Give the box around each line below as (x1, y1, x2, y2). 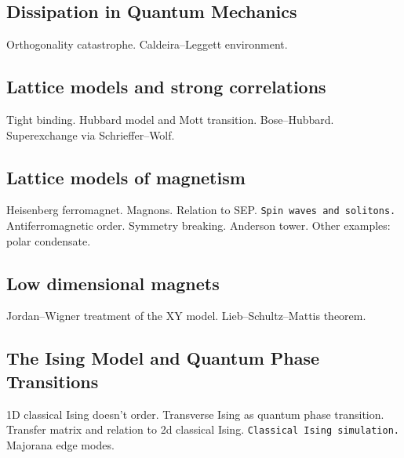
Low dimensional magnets (6, 271, 220, 295)
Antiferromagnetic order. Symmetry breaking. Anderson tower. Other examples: (6, 217, 391, 234)
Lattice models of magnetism (6, 165, 246, 189)
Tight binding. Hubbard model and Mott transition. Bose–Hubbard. (6, 111, 334, 127)
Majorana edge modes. (6, 436, 115, 453)
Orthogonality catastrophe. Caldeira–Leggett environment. (6, 36, 288, 53)
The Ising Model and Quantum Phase (6, 346, 320, 370)
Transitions (6, 369, 99, 393)
